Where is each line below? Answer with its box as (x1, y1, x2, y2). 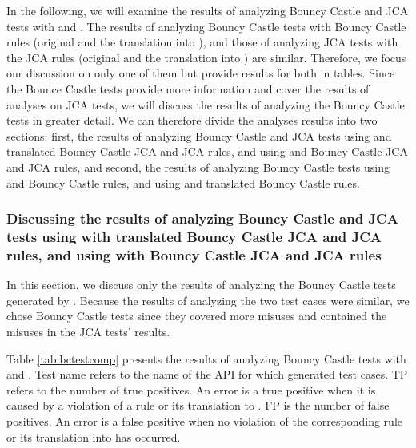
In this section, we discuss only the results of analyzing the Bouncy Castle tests (6, 276, 396, 293)
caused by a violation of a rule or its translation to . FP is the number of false (6, 397, 390, 414)
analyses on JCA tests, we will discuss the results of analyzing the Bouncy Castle (6, 96, 405, 113)
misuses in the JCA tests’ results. (6, 323, 170, 339)
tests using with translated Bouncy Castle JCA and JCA (6, 226, 382, 246)
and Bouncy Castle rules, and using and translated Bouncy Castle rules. (6, 174, 360, 191)
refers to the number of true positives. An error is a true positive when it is (6, 381, 376, 398)
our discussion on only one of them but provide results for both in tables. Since (6, 65, 395, 81)
